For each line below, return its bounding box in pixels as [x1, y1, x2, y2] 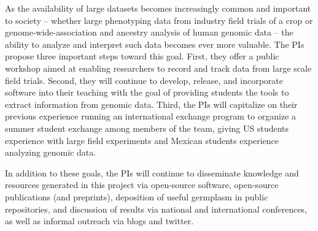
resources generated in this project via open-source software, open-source [5, 178, 279, 191]
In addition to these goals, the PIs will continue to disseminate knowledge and [5, 166, 299, 179]
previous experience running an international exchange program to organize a [5, 110, 297, 123]
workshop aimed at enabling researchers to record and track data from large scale [5, 61, 312, 74]
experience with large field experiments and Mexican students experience [5, 134, 279, 146]
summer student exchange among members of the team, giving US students [5, 121, 289, 134]
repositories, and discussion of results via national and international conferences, [5, 202, 308, 215]
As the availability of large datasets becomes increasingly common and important [5, 2, 311, 14]
